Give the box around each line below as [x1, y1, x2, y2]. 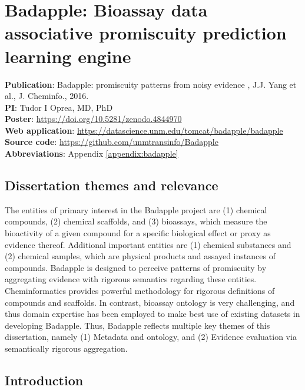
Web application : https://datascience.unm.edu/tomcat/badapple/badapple [5, 124, 283, 136]
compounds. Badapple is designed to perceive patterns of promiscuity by [5, 261, 267, 273]
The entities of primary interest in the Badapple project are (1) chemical [5, 203, 267, 216]
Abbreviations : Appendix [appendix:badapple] [5, 147, 178, 160]
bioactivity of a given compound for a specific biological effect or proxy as [5, 227, 271, 239]
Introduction [5, 371, 84, 389]
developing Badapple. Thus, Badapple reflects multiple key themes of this [5, 319, 270, 331]
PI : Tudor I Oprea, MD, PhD [5, 101, 113, 113]
